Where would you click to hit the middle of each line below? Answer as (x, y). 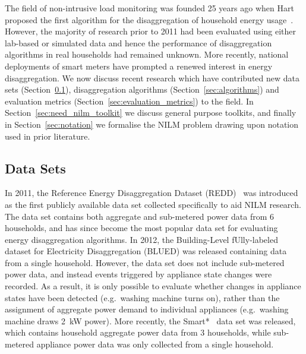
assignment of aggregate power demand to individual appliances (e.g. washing (147, 309)
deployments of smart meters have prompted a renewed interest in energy (139, 66)
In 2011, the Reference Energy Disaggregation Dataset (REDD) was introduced (152, 193)
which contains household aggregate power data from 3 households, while (138, 332)
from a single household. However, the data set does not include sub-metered (145, 262)
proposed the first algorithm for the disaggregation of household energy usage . (149, 19)
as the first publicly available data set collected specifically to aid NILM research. (153, 204)
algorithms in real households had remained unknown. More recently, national (147, 54)
